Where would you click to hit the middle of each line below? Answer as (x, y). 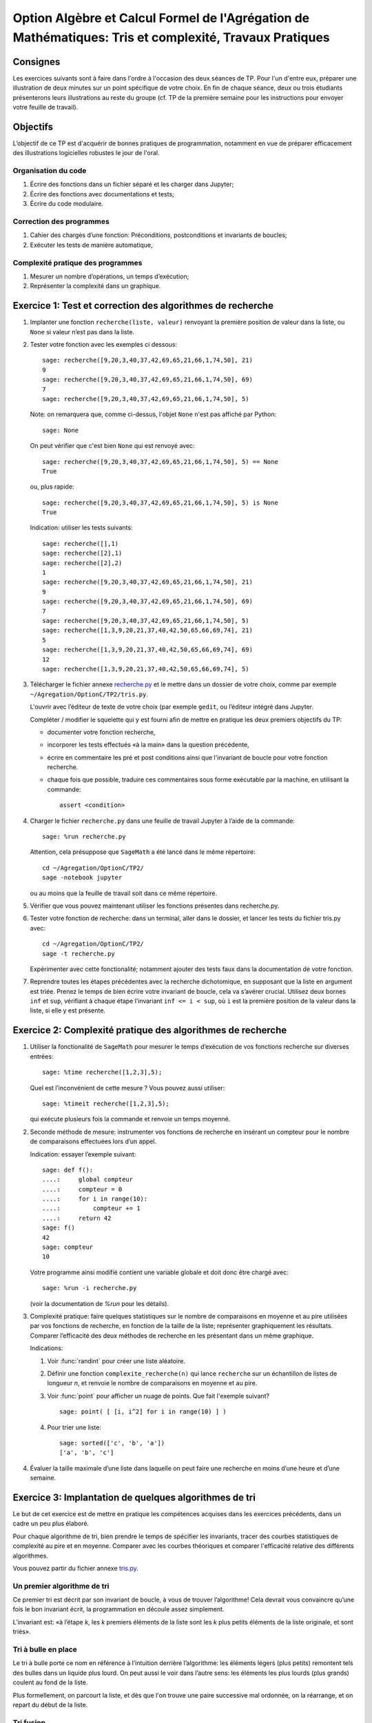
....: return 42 (77, 1218)
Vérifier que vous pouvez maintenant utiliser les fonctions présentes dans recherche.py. (155, 906)
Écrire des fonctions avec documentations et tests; (102, 194)
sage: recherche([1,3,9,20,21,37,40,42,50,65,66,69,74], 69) (147, 650)
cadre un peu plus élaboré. (51, 1524)
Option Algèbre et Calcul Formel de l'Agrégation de (161, 18)
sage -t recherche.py (79, 954)
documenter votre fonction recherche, (101, 732)
